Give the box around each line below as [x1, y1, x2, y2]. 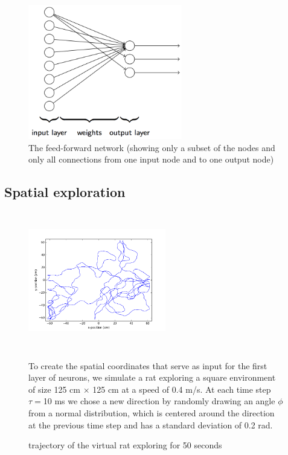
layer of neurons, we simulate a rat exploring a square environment [28, 371, 276, 384]
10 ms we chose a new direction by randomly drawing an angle [43, 395, 275, 407]
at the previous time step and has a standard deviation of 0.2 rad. [28, 418, 273, 431]
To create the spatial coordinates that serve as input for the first [28, 359, 267, 372]
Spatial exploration [4, 182, 126, 201]
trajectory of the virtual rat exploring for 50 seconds [28, 439, 222, 451]
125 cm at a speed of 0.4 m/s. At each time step [92, 382, 271, 395]
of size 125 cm [28, 382, 80, 395]
